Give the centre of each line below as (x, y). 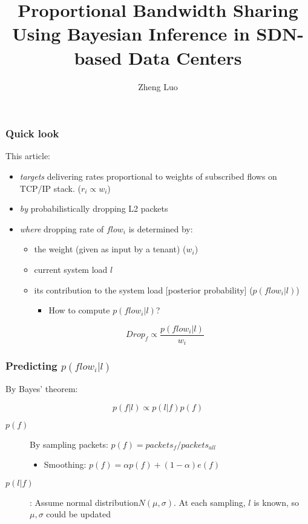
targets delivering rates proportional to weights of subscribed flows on (148, 176)
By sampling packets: (69, 444)
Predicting (31, 366)
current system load (71, 269)
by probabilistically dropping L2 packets (94, 208)
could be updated (78, 514)
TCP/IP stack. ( (50, 188)
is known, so (277, 502)
